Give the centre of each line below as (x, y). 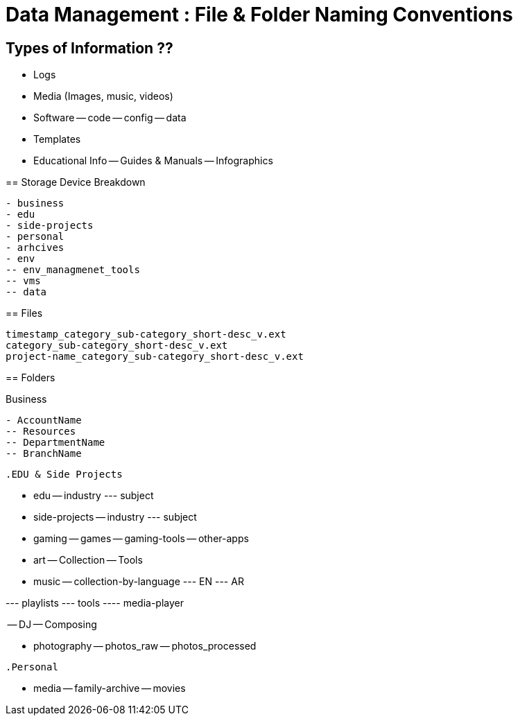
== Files (24, 313)
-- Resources (41, 432)
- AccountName (44, 420)
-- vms (23, 281)
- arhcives (35, 248)
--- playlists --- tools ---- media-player (95, 603)
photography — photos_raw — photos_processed (145, 646)
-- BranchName (44, 454)
